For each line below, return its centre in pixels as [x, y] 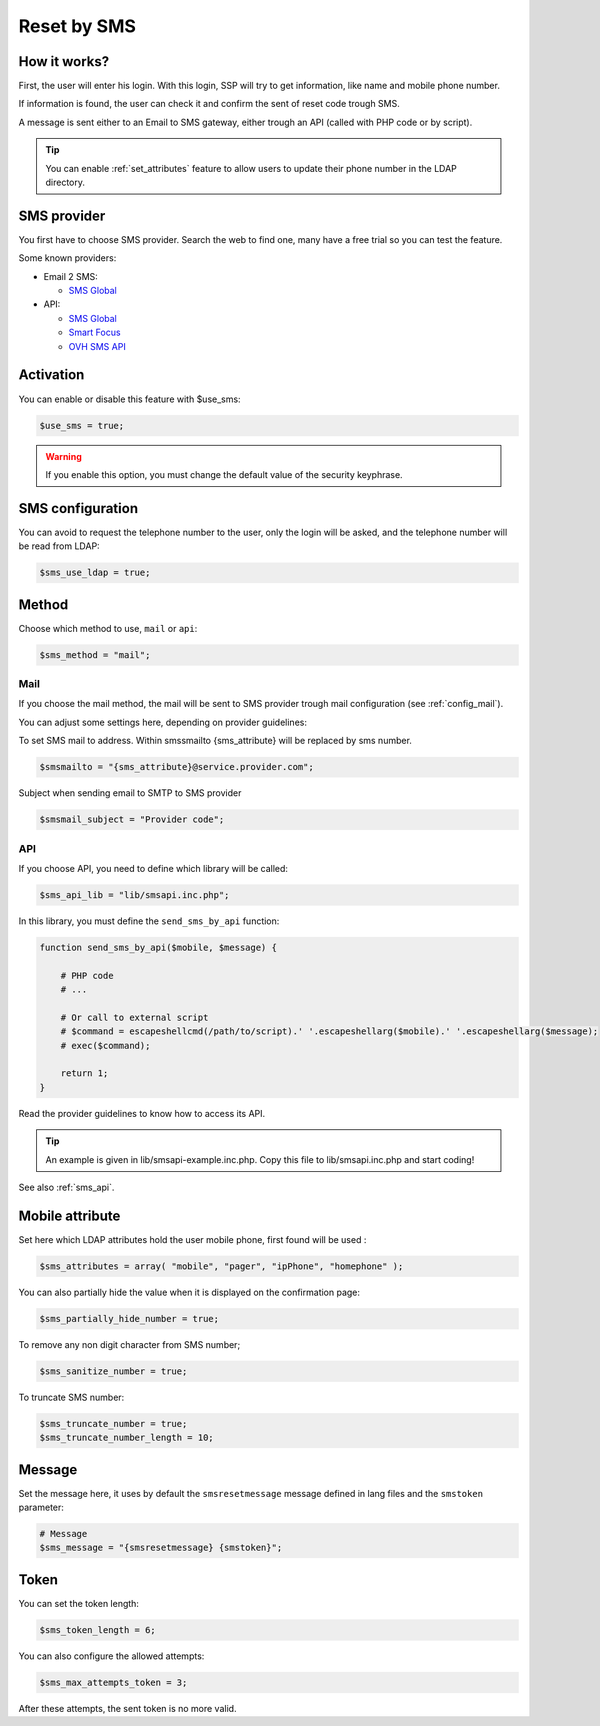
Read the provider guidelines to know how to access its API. [142, 1113]
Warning [63, 456]
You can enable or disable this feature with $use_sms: [129, 399]
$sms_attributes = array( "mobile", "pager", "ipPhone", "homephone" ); [221, 1266]
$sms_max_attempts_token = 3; [113, 1682]
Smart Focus [94, 332]
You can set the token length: [79, 1603]
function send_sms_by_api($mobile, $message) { [158, 947]
